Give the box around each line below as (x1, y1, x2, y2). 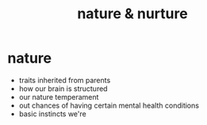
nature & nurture (77, 5, 188, 23)
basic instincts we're (18, 108, 86, 119)
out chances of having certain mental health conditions (18, 100, 200, 110)
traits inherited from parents (18, 75, 111, 85)
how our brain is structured (18, 84, 108, 93)
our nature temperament (18, 92, 99, 101)
